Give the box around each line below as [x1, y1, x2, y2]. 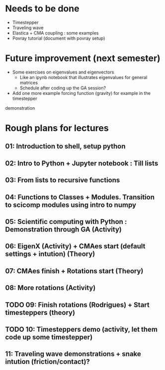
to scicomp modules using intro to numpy [5, 201, 137, 209]
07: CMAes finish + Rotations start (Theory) [5, 267, 144, 275]
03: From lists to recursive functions [5, 176, 120, 184]
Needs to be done [5, 3, 80, 14]
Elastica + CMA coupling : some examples [12, 30, 99, 36]
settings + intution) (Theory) [5, 250, 95, 258]
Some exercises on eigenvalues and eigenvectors [12, 69, 114, 75]
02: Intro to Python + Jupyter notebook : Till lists [5, 159, 159, 167]
